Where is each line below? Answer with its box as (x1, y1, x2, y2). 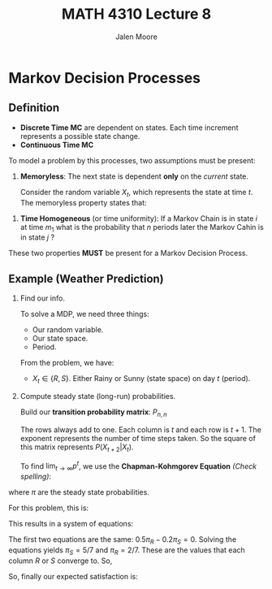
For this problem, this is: (8, 503, 89, 513)
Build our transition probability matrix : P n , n (19, 407, 168, 418)
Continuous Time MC (19, 140, 94, 149)
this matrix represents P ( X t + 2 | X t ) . (19, 442, 134, 453)
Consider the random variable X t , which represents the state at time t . (19, 187, 253, 199)
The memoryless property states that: (19, 197, 148, 207)
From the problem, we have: (19, 358, 114, 368)
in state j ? (19, 232, 55, 242)
